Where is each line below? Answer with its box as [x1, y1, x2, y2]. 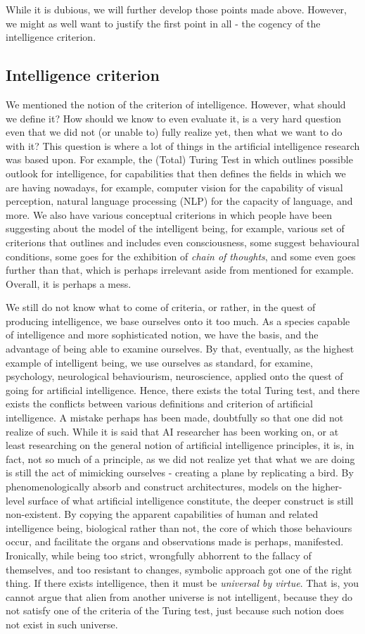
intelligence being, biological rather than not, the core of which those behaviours [6, 520, 352, 535]
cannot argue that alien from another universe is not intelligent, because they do [6, 589, 353, 604]
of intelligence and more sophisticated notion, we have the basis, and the [6, 327, 319, 342]
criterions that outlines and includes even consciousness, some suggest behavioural [6, 234, 359, 249]
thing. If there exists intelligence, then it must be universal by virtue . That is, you [6, 576, 359, 590]
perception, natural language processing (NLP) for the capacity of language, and [6, 194, 353, 208]
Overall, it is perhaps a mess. [6, 276, 132, 291]
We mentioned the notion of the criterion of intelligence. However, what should [6, 96, 346, 111]
